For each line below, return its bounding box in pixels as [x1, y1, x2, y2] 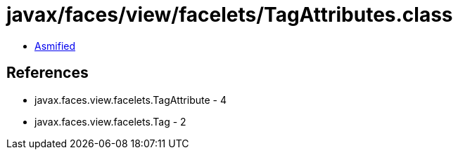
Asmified [34, 39, 76, 52]
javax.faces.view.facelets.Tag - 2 [34, 115, 186, 128]
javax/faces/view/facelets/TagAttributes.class [6, 3, 453, 27]
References [6, 64, 89, 82]
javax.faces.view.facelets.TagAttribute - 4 [34, 93, 227, 106]
